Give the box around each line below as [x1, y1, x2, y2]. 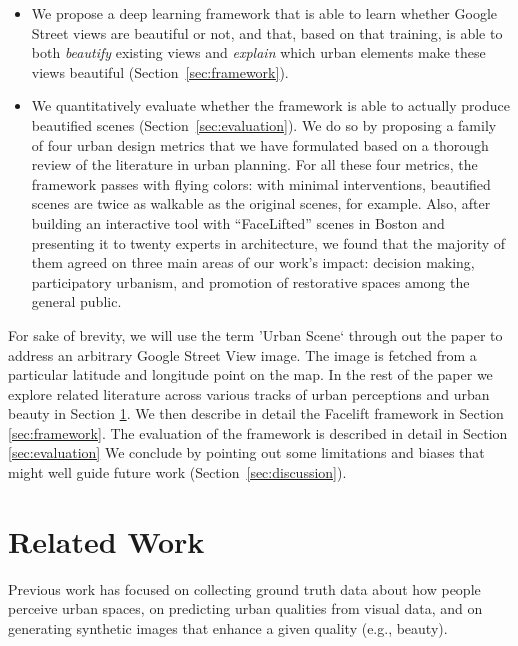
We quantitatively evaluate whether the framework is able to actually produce [31, 95, 510, 116]
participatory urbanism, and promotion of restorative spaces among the [31, 271, 470, 292]
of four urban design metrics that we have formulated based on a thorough [31, 134, 489, 155]
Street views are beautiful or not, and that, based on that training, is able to [31, 22, 503, 43]
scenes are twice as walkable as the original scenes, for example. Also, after [31, 193, 491, 214]
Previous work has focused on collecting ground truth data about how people [8, 578, 481, 599]
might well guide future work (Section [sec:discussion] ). [8, 462, 347, 483]
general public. [31, 291, 122, 312]
